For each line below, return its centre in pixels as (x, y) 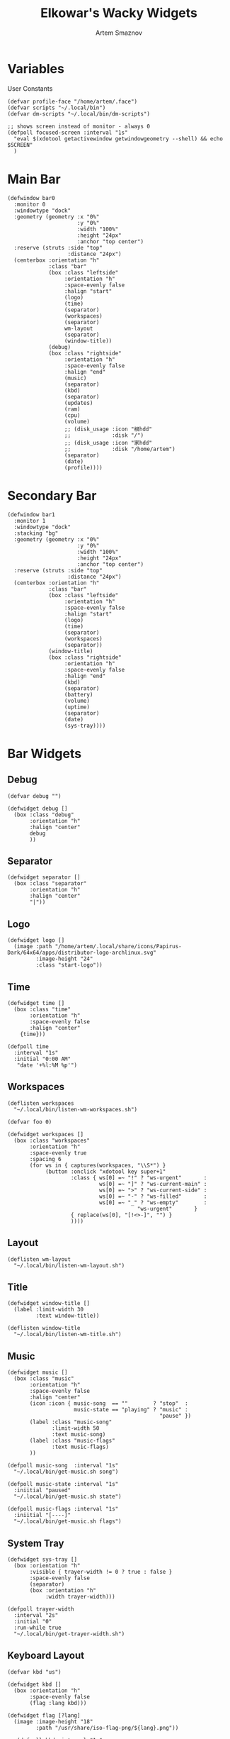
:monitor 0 (30, 204)
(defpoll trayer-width (41, 1609)
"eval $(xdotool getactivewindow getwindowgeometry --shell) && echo (118, 139)
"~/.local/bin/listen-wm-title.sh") (68, 1335)
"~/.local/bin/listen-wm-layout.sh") (69, 1265)
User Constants (30, 88)
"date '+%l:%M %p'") (47, 1065)
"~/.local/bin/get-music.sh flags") (68, 1522)
